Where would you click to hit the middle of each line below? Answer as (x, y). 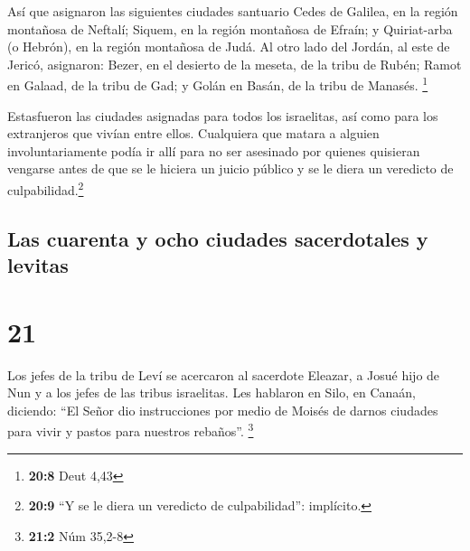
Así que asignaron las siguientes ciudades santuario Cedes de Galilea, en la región (233, 11)
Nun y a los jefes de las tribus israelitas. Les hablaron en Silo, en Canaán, (211, 392)
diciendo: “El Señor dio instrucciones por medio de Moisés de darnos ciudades (223, 410)
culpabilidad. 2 (46, 188)
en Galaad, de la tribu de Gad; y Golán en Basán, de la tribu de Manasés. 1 (218, 84)
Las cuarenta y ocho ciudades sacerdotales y (218, 238)
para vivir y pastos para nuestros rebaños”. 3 (131, 430)
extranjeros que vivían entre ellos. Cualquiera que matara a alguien (193, 133)
